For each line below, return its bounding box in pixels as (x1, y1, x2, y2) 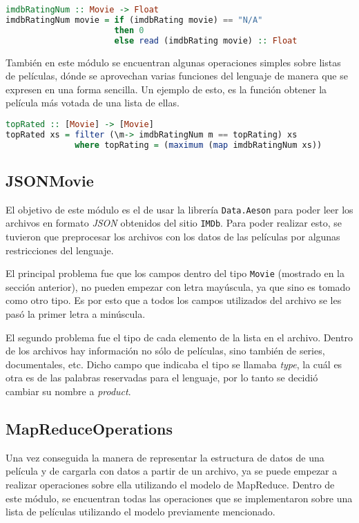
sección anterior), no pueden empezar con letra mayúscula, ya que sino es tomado (6, 279, 351, 294)
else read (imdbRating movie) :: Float (114, 35, 298, 46)
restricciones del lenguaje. (6, 243, 114, 257)
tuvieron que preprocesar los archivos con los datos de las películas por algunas (6, 229, 340, 244)
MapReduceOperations (6, 418, 173, 439)
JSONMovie (6, 169, 94, 191)
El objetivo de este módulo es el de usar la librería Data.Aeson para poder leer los (6, 202, 353, 216)
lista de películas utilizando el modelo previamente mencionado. (6, 504, 275, 519)
